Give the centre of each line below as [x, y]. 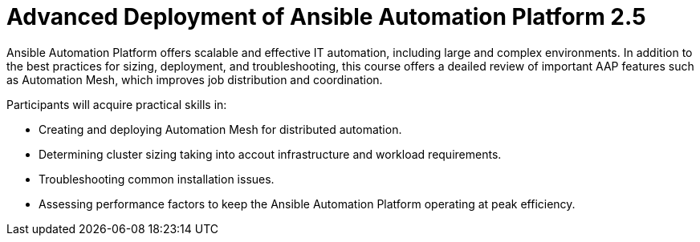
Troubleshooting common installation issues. [157, 179]
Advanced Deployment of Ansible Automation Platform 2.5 [326, 17]
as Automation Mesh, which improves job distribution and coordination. [195, 79]
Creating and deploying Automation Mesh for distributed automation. [220, 129]
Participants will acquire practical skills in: [117, 104]
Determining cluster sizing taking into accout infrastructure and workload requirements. [270, 154]
